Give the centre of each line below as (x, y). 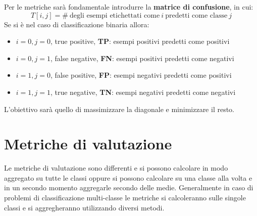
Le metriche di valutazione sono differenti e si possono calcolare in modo (116, 168)
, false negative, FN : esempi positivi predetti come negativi (142, 58)
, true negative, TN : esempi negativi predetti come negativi (143, 92)
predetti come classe (196, 15)
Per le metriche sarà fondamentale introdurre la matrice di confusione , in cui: (129, 7)
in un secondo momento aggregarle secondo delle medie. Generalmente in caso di (129, 187)
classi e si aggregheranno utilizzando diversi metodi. (84, 207)
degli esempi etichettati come (115, 15)
